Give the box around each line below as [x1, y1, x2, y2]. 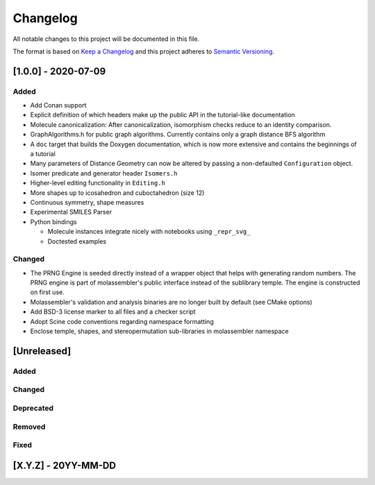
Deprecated [12, 403, 54, 413]
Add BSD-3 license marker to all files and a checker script [30, 307, 196, 316]
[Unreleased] [12, 345, 72, 357]
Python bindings [30, 217, 77, 226]
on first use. [30, 288, 65, 296]
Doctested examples [47, 237, 107, 246]
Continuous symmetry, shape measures [30, 198, 144, 206]
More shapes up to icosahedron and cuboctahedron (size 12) [30, 188, 205, 197]
